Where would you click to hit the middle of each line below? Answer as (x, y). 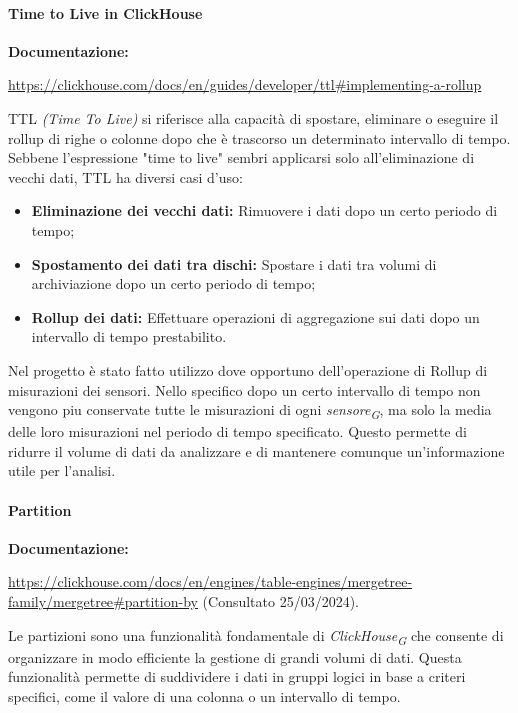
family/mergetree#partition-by (103, 601)
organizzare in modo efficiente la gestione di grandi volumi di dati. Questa (235, 656)
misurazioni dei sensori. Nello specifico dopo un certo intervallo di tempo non (244, 389)
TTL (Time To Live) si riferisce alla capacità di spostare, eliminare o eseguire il (253, 117)
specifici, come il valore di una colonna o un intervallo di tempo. (204, 695)
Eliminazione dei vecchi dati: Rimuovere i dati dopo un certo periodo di (264, 210)
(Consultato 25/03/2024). (281, 601)
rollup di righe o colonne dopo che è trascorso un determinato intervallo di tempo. (259, 137)
